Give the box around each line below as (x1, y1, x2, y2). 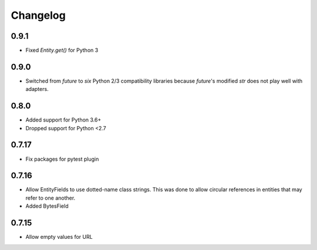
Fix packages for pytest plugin (25, 156, 99, 163)
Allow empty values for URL (25, 234, 93, 241)
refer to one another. (25, 194, 76, 201)
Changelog (11, 9, 66, 22)
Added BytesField (25, 202, 69, 210)
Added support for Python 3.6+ (25, 116, 102, 123)
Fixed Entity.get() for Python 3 (25, 47, 99, 54)
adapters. (25, 86, 49, 93)
